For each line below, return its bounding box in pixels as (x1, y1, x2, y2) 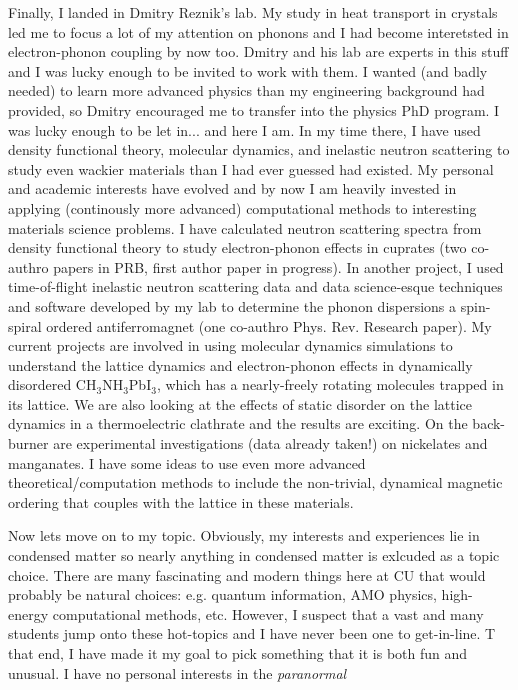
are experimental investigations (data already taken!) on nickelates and (53, 433, 488, 454)
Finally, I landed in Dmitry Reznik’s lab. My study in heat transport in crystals (8, 2, 498, 22)
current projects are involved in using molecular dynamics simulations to (8, 335, 453, 356)
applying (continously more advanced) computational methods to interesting (8, 197, 477, 218)
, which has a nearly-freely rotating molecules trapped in (156, 374, 504, 395)
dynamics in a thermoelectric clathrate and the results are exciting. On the (8, 413, 468, 434)
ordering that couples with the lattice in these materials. (8, 491, 354, 512)
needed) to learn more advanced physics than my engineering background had (8, 80, 485, 101)
